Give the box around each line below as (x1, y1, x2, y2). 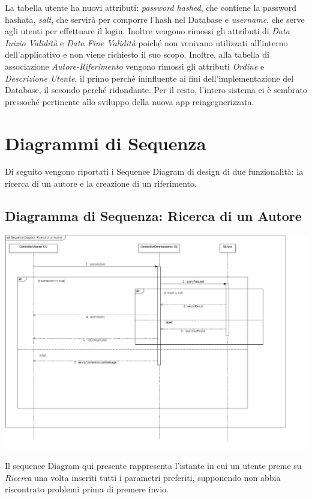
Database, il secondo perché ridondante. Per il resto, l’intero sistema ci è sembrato (5, 83, 307, 96)
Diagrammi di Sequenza (5, 130, 206, 155)
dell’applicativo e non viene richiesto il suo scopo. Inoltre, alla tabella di (5, 48, 269, 61)
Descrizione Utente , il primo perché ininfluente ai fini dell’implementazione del (5, 71, 294, 84)
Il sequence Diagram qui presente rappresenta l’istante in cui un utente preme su (5, 459, 302, 472)
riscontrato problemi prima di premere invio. (5, 483, 169, 495)
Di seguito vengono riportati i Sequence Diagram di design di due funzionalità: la (5, 165, 304, 178)
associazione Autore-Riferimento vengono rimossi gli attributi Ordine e (5, 59, 265, 72)
